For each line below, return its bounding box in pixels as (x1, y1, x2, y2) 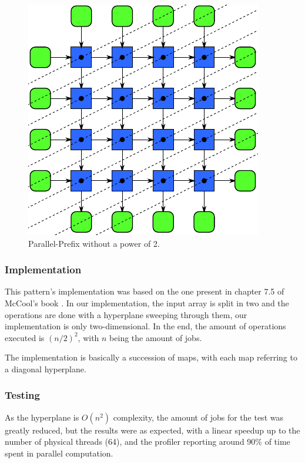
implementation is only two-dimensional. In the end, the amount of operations (5, 320, 286, 332)
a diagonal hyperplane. (5, 362, 86, 375)
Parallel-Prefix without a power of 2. (28, 237, 160, 249)
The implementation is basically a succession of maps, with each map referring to (5, 351, 297, 363)
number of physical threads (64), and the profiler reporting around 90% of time (5, 435, 290, 448)
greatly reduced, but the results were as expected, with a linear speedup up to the (5, 424, 300, 436)
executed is (5, 331, 45, 343)
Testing (5, 388, 40, 402)
